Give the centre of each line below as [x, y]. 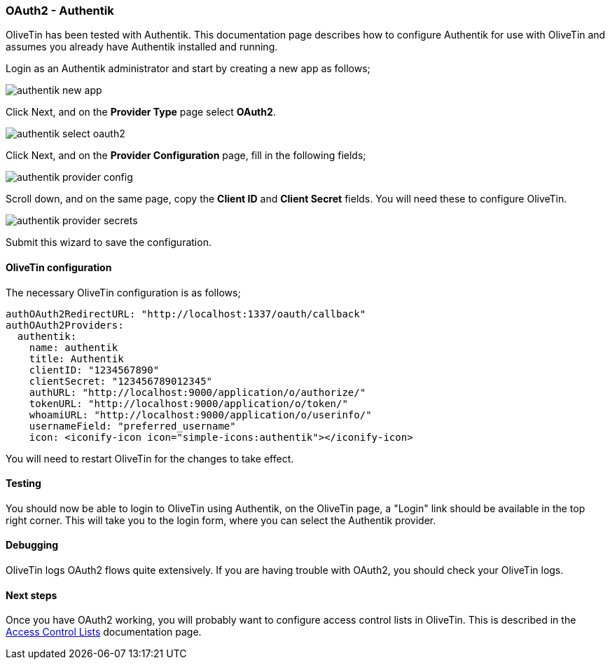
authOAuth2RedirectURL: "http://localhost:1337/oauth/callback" [186, 314]
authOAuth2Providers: [65, 325]
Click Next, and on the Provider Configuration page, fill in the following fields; [186, 156]
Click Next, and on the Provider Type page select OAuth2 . [141, 112]
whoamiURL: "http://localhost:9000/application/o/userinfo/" [200, 414]
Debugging [32, 545]
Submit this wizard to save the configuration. [109, 242]
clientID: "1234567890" [94, 370]
